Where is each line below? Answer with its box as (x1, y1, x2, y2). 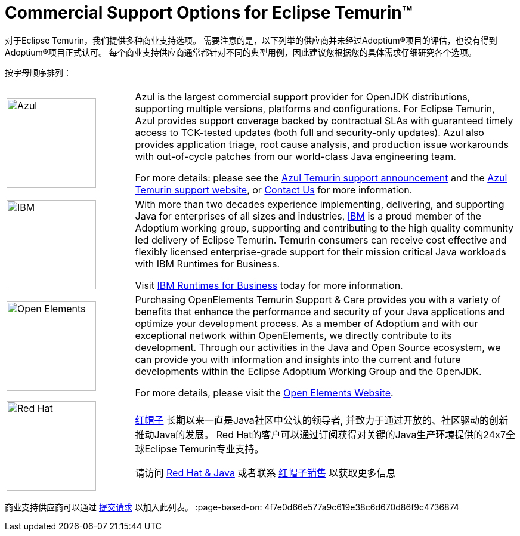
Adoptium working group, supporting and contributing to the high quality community (135, 221, 513, 234)
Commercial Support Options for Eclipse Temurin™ (5, 2, 413, 23)
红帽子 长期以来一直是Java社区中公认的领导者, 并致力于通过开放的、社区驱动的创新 (135, 414, 508, 426)
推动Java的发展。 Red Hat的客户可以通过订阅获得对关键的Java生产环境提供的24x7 (135, 428, 506, 440)
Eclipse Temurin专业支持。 (144, 442, 264, 455)
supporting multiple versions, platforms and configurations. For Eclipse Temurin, (135, 102, 495, 115)
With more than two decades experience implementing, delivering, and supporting (135, 198, 504, 210)
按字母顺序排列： (5, 67, 72, 78)
